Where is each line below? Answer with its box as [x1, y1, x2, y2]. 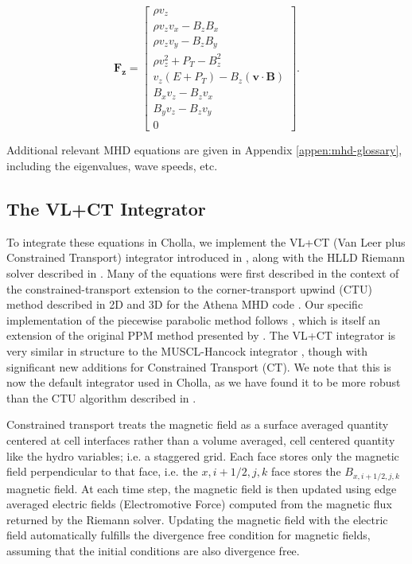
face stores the [270, 463, 341, 480]
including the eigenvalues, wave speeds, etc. [6, 158, 218, 174]
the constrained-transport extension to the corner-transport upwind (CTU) [6, 280, 372, 297]
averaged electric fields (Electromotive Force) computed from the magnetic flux [6, 496, 392, 512]
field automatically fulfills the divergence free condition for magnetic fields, [6, 527, 371, 543]
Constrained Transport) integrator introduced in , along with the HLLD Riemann [6, 249, 405, 266]
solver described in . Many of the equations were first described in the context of [6, 265, 399, 282]
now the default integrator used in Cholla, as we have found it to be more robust [6, 374, 401, 391]
